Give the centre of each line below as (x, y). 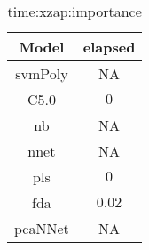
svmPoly (42, 73)
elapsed (109, 47)
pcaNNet (42, 228)
